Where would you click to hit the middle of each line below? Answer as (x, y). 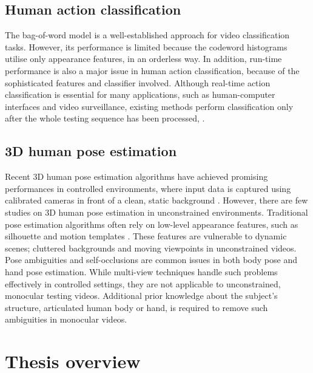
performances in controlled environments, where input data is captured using (148, 188)
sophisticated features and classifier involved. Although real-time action (138, 82)
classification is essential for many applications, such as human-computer (140, 94)
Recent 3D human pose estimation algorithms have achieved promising (136, 176)
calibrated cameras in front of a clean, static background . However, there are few (156, 200)
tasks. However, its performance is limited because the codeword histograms (146, 46)
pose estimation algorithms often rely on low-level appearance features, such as (152, 224)
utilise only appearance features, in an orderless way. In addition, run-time (143, 59)
